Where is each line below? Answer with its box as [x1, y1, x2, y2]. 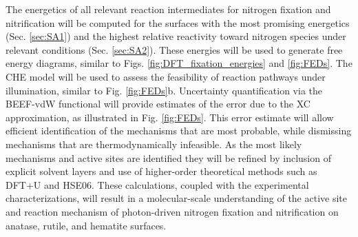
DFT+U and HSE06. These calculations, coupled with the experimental [6, 177, 309, 192]
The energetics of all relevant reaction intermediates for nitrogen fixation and [6, 2, 331, 16]
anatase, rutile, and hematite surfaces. [6, 218, 167, 232]
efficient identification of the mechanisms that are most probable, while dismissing [6, 123, 352, 138]
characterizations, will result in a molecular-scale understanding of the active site [6, 191, 348, 205]
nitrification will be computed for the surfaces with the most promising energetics [6, 15, 350, 30]
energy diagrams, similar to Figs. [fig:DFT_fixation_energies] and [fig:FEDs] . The [6, 56, 352, 70]
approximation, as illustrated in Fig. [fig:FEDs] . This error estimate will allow [6, 110, 334, 124]
